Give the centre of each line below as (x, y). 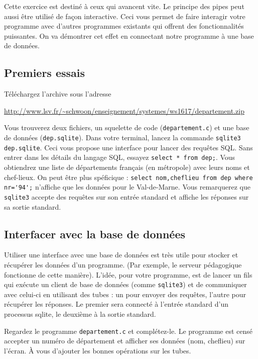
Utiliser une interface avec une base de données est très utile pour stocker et (121, 255)
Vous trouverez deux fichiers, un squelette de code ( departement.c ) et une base (127, 127)
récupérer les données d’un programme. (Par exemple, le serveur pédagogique (123, 264)
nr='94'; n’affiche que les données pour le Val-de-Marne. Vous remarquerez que (127, 187)
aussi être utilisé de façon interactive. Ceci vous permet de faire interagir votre (125, 16)
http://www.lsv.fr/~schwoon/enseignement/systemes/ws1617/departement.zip (124, 110)
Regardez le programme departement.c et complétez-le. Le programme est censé (128, 331)
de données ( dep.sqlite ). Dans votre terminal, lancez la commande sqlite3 (122, 138)
